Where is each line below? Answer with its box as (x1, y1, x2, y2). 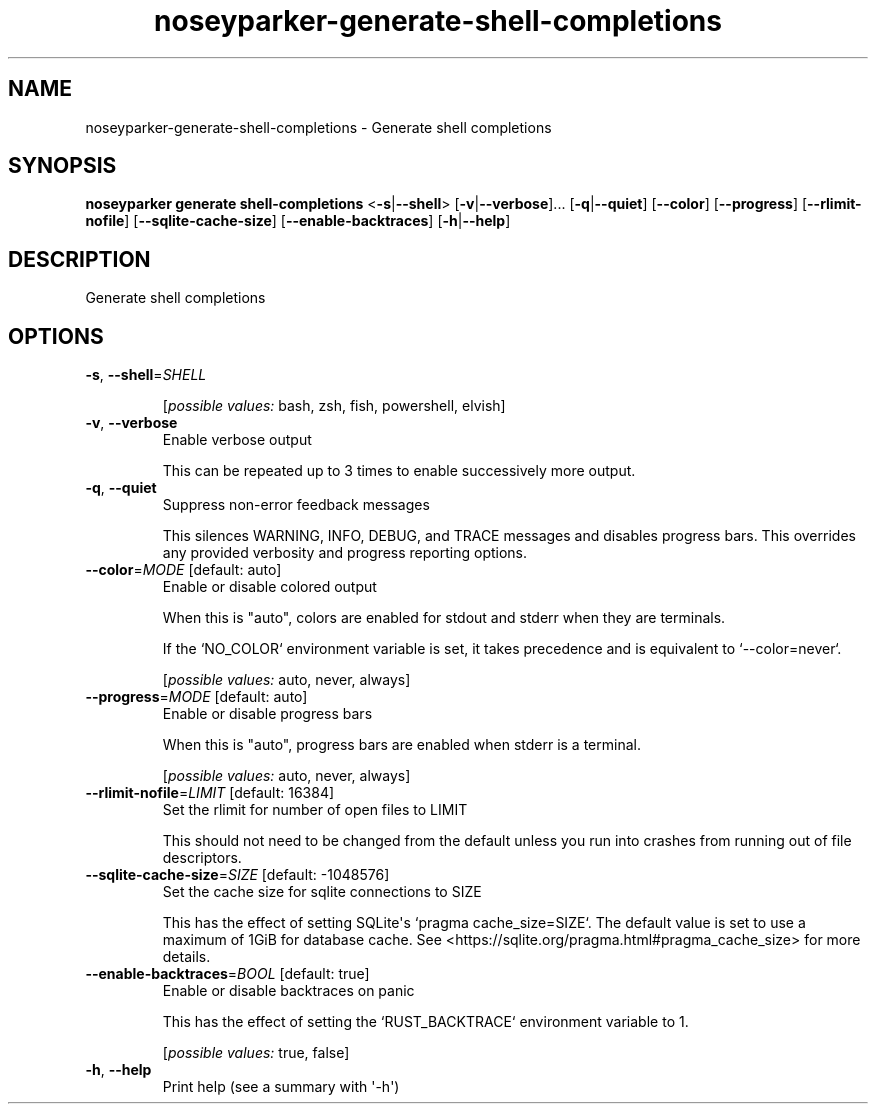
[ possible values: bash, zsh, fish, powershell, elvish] (162, 397, 506, 415)
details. (162, 948, 211, 966)
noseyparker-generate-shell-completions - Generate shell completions (85, 118, 552, 136)
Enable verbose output (162, 431, 312, 449)
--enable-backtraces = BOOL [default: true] (85, 965, 370, 983)
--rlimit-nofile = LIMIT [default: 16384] (85, 784, 335, 802)
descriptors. (162, 849, 242, 867)
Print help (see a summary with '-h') (162, 1078, 400, 1096)
